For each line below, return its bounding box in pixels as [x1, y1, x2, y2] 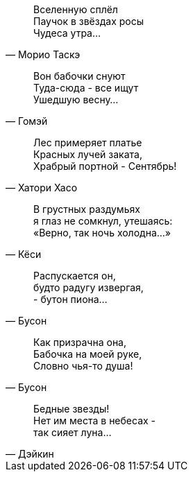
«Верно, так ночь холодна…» [33, 227, 171, 238]
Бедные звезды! [33, 403, 110, 415]
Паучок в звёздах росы [33, 15, 144, 27]
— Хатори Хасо [6, 182, 78, 193]
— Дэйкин [6, 448, 54, 460]
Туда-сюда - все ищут [33, 82, 139, 94]
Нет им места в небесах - [33, 415, 156, 426]
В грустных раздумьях [33, 203, 140, 215]
